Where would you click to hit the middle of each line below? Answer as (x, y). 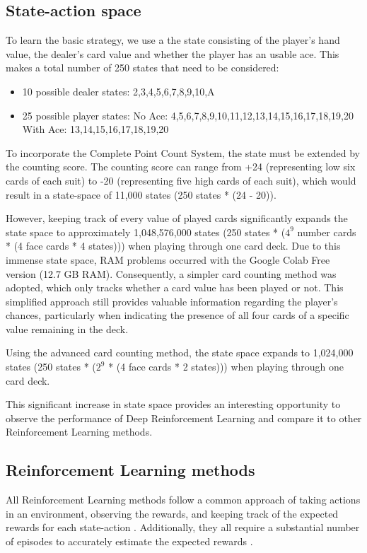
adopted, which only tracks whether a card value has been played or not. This (175, 287)
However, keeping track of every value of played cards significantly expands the (177, 218)
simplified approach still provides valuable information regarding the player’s (172, 301)
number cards (327, 232)
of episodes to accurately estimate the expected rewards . (129, 541)
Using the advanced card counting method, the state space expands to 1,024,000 (180, 353)
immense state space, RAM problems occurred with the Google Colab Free (168, 259)
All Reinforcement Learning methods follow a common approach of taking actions (183, 500)
